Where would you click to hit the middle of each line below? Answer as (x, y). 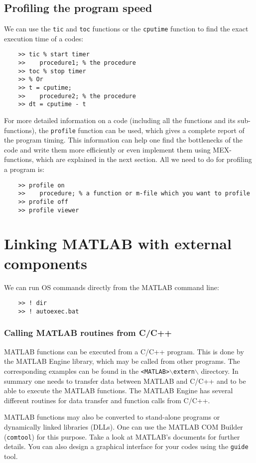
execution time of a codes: (44, 38)
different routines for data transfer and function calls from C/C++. (107, 400)
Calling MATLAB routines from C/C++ (88, 333)
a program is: (24, 169)
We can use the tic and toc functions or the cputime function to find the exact (126, 29)
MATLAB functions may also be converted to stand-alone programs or (112, 417)
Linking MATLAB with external (118, 243)
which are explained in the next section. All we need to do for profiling (144, 159)
